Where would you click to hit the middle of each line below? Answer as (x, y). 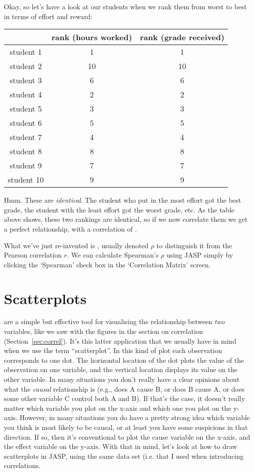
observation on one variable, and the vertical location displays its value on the (121, 369)
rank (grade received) (182, 37)
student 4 (26, 94)
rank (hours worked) (92, 37)
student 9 (26, 165)
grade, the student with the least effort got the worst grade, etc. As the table (119, 209)
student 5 (26, 109)
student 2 (26, 66)
